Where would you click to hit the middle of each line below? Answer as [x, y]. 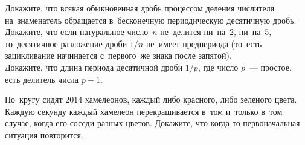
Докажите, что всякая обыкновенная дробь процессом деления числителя [140, 8]
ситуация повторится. [44, 134]
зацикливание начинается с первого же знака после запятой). [118, 55]
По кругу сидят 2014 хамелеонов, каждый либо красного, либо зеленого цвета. [151, 99]
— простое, [270, 67]
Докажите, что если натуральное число [77, 32]
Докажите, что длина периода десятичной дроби [94, 67]
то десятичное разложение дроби [66, 43]
